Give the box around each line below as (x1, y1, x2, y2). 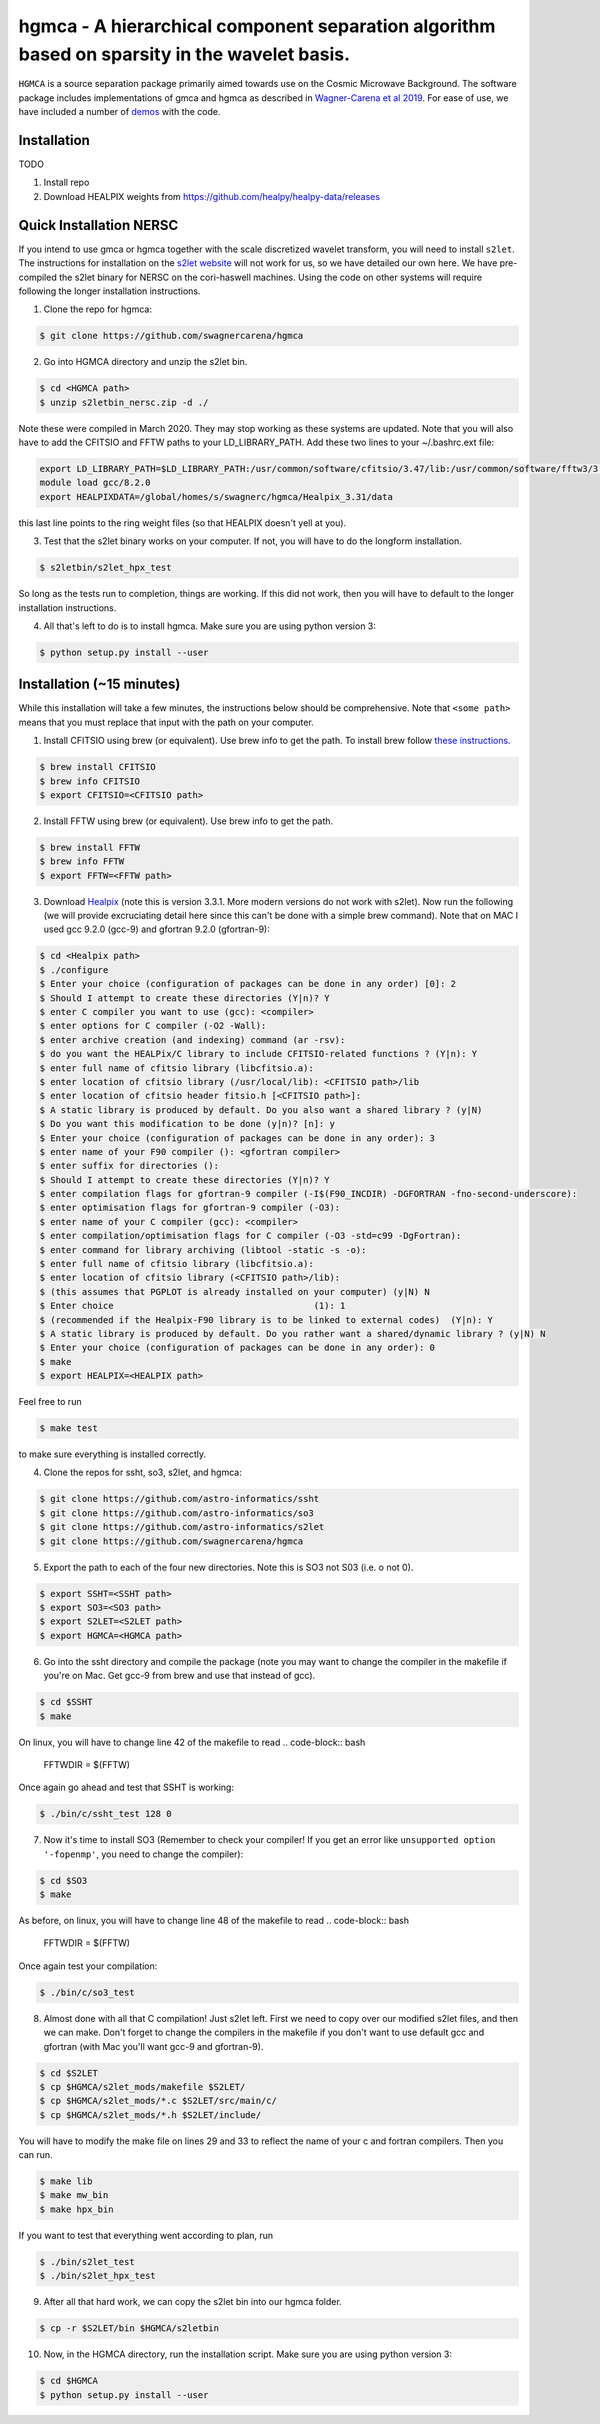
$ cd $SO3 (39, 1875, 88, 1886)
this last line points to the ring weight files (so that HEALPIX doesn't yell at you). (18, 516, 347, 529)
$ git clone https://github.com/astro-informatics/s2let (39, 1521, 325, 1533)
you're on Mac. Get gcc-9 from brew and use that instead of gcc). (43, 1670, 316, 1682)
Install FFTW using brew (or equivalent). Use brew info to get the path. (43, 815, 334, 827)
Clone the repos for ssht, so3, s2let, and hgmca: (43, 1466, 242, 1479)
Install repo (43, 176, 90, 189)
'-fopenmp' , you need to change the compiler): (43, 1848, 244, 1860)
